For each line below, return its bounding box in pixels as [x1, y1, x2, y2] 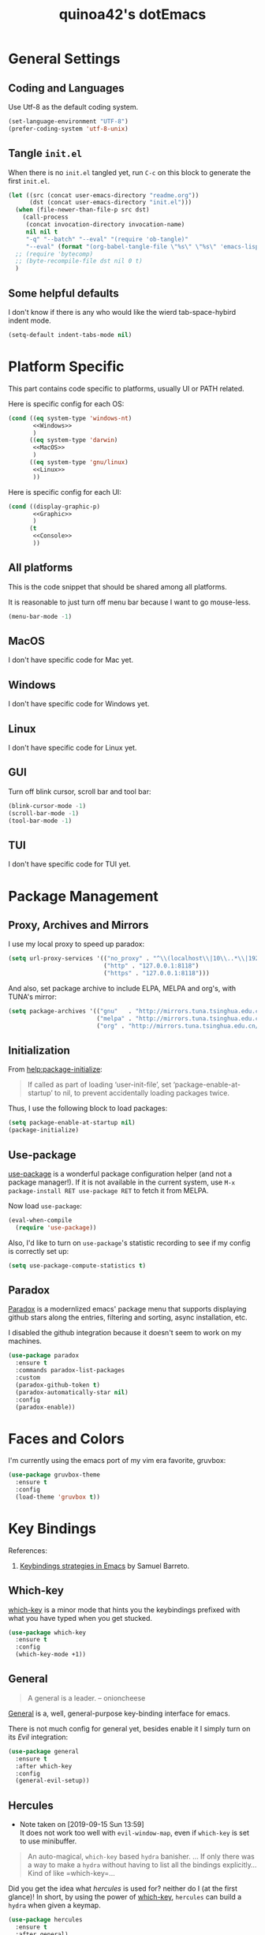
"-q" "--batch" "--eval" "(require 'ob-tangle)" [25, 235, 189, 243]
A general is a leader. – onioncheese [27, 1693, 146, 1702]
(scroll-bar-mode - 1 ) [8, 809, 80, 818]
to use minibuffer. [19, 1836, 77, 1846]
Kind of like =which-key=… [27, 1869, 116, 1878]
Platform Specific [8, 357, 125, 376]
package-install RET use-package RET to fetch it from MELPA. [8, 1185, 209, 1195]
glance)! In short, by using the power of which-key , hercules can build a [8, 1892, 242, 1902]
